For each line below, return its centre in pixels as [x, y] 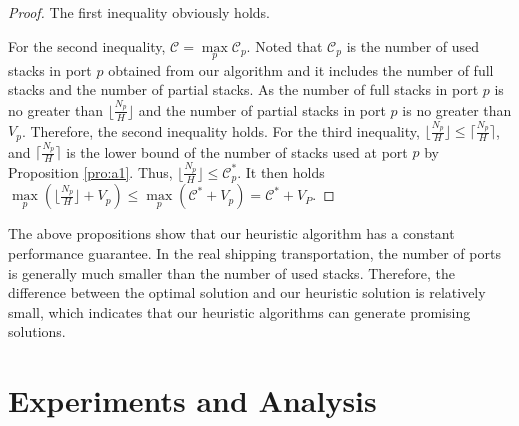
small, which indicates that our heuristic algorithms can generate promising [239, 311]
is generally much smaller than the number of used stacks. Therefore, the [231, 272]
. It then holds [281, 171]
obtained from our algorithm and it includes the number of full [301, 69]
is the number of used [413, 45]
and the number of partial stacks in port [262, 109]
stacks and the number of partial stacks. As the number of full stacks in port [243, 89]
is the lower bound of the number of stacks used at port [237, 151]
